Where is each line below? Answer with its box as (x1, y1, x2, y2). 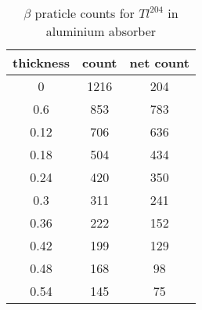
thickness (13, 53, 70, 71)
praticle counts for (34, 4, 135, 22)
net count (129, 53, 189, 71)
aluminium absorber (45, 22, 157, 40)
